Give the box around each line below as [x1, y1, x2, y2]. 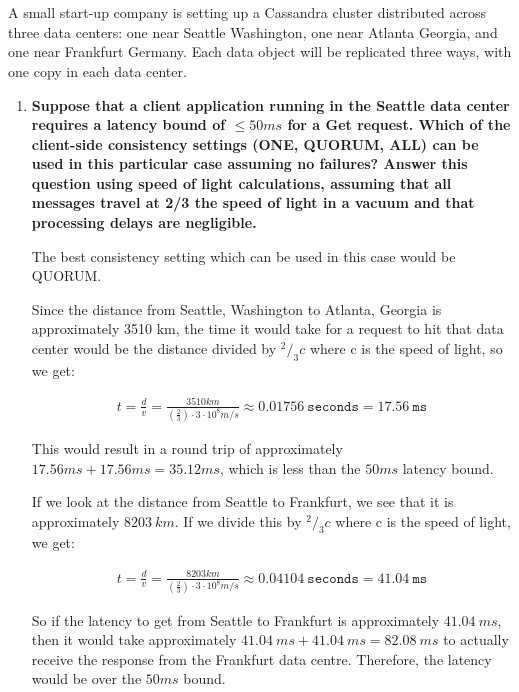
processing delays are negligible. [31, 212, 257, 233]
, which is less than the [219, 457, 361, 478]
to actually [443, 629, 509, 650]
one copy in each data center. [8, 60, 187, 81]
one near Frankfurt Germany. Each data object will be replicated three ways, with [8, 41, 512, 62]
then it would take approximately [31, 629, 237, 650]
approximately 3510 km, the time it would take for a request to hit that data [31, 318, 504, 339]
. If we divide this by [174, 510, 302, 531]
